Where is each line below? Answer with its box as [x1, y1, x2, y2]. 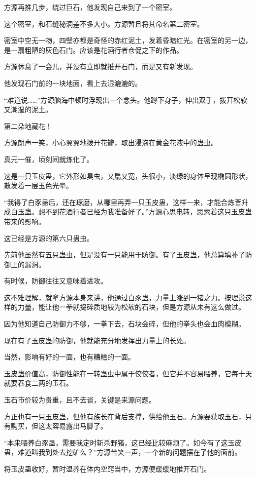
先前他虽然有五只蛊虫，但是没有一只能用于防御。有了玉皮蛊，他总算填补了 [4, 249, 245, 260]
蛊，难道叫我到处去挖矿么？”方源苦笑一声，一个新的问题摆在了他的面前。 [4, 447, 242, 457]
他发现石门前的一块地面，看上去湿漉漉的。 [4, 78, 142, 88]
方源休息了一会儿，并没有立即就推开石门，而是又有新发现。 [4, 61, 197, 72]
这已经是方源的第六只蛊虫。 [4, 233, 94, 243]
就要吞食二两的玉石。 [4, 378, 73, 388]
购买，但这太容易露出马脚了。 [10, 421, 107, 431]
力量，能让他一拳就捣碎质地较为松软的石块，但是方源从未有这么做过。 [17, 302, 245, 312]
